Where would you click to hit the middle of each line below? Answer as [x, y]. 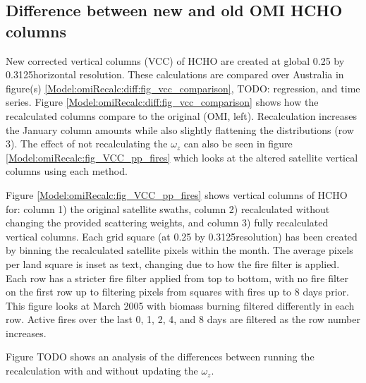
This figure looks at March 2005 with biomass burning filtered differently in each [180, 305]
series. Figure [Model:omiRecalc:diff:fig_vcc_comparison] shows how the [162, 102]
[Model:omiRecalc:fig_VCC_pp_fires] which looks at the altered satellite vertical [182, 157]
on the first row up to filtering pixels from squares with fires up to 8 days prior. [177, 292]
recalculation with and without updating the [102, 371]
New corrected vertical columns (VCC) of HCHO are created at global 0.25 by [175, 60]
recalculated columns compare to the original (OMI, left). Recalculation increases [181, 115]
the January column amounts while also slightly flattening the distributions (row [180, 129]
